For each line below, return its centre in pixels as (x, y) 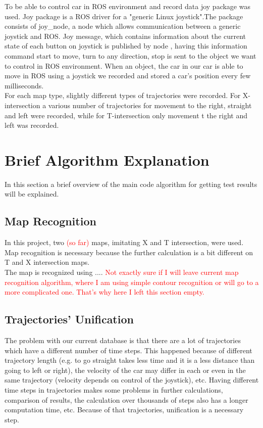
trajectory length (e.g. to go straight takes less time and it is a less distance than (130, 360)
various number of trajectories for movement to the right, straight (150, 105)
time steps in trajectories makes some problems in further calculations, (114, 389)
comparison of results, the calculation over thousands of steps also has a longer (126, 399)
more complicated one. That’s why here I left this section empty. (104, 292)
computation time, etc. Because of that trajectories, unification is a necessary (124, 410)
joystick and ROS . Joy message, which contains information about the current (125, 36)
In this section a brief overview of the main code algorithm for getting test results (131, 184)
